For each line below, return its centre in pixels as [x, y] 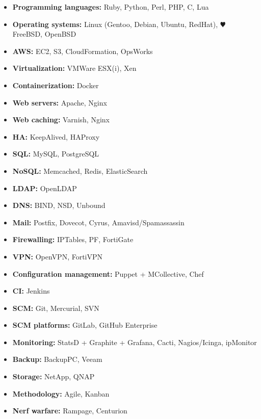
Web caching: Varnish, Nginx [61, 120]
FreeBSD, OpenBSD [44, 34]
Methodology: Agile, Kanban [61, 393]
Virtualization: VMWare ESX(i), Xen [74, 68]
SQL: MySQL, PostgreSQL [56, 154]
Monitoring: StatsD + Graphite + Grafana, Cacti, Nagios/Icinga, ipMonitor [135, 342]
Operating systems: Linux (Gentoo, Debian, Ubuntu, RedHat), [115, 24]
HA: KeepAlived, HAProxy [56, 136]
